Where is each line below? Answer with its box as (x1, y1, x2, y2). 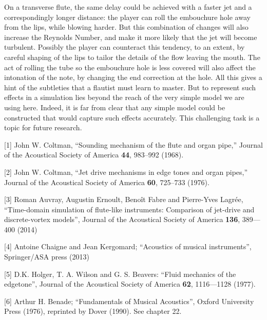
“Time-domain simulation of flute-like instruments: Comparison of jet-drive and (4, 204, 255, 214)
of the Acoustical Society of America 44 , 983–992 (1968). (4, 149, 184, 160)
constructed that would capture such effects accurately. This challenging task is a (4, 112, 260, 123)
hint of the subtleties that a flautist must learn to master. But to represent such (4, 82, 256, 92)
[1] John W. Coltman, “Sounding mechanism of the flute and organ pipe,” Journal (4, 139, 263, 150)
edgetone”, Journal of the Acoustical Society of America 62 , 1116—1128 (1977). (4, 278, 256, 289)
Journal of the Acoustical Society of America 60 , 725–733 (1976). (4, 176, 209, 187)
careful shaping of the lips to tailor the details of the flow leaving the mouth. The (4, 51, 260, 62)
